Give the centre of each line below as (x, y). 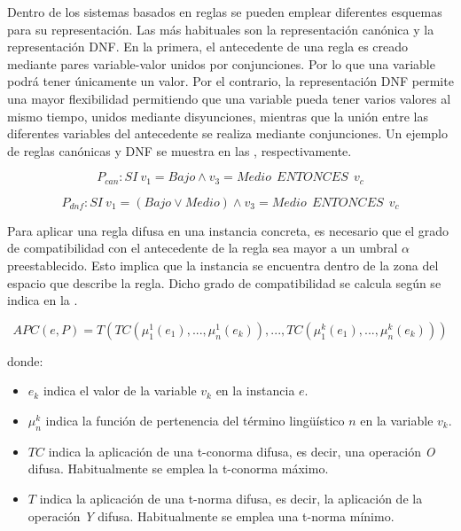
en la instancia (255, 390)
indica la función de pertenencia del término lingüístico (195, 420)
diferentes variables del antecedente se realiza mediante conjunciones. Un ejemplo (227, 133)
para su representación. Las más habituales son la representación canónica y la (221, 29)
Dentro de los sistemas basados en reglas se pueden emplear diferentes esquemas (225, 12)
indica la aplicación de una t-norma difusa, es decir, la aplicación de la (231, 498)
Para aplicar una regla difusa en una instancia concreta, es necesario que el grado (228, 230)
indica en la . (43, 300)
